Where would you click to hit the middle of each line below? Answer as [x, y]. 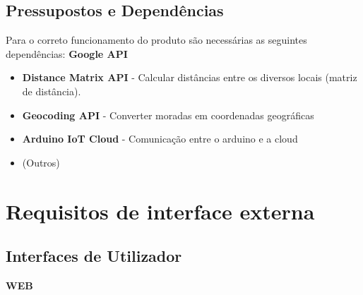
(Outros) [41, 162]
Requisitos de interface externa [160, 211]
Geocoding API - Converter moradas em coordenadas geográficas [168, 115]
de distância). [52, 91]
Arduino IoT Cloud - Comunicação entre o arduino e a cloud [160, 139]
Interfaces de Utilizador [94, 256]
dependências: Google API [67, 53]
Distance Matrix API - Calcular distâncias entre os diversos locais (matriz [190, 77]
